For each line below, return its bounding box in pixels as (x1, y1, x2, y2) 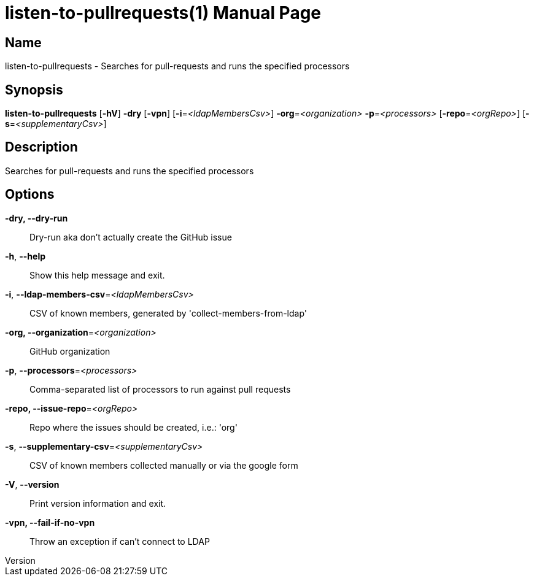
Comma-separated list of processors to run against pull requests (29, 383, 291, 394)
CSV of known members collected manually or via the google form (29, 460, 298, 471)
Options (5, 187, 55, 202)
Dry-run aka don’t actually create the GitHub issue (29, 231, 232, 242)
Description (5, 139, 78, 155)
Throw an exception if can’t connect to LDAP (29, 536, 210, 547)
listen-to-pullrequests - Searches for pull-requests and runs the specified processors (5, 61, 350, 72)
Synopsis (5, 82, 63, 98)
